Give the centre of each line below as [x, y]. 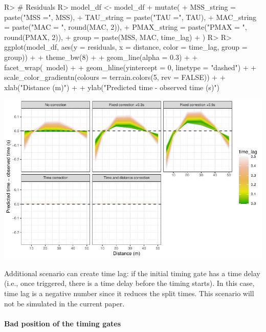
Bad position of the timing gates [63, 323]
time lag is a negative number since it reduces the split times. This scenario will [129, 293]
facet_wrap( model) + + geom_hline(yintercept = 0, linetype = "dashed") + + [130, 67]
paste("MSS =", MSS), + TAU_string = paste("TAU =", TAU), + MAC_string [130, 17]
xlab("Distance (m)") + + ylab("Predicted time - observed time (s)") [112, 87]
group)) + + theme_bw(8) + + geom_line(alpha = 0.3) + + [101, 57]
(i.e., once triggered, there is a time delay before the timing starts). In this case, [129, 283]
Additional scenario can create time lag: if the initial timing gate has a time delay [132, 273]
